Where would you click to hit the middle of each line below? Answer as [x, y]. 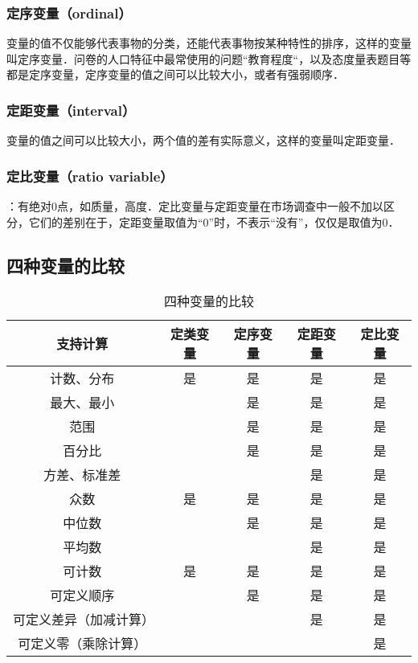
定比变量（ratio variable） [90, 176]
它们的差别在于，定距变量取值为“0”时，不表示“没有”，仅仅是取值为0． [214, 221]
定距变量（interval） [71, 110]
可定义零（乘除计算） [82, 644]
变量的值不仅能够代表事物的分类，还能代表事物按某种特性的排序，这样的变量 [209, 43]
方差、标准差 [82, 475]
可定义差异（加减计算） [84, 620]
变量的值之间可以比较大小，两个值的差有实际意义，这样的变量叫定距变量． [203, 140]
